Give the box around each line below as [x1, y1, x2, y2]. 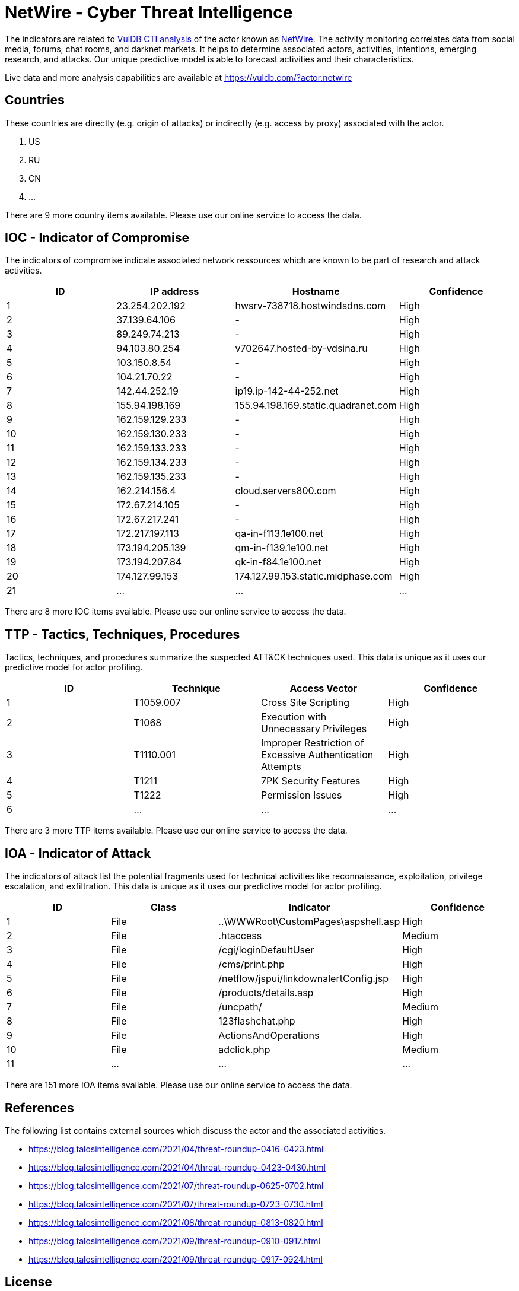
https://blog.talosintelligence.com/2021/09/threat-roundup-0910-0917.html [28, 1235, 320, 1246]
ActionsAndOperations [218, 1029, 320, 1042]
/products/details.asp [218, 987, 314, 999]
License [5, 1274, 52, 1290]
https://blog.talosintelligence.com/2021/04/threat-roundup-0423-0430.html [28, 1162, 326, 1172]
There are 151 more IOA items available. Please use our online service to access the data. [5, 1080, 352, 1090]
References [5, 1100, 74, 1115]
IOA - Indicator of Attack [5, 845, 151, 861]
